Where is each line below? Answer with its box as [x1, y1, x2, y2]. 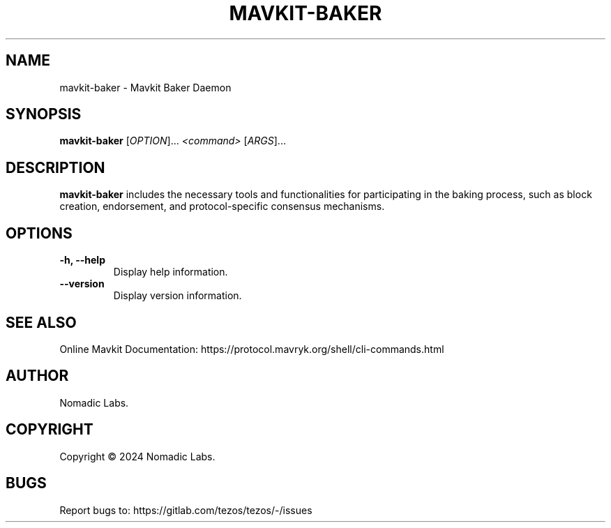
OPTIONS [6, 224, 73, 242]
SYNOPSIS [6, 105, 82, 123]
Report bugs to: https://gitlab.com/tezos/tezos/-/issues [59, 504, 312, 516]
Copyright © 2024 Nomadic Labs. [59, 450, 216, 462]
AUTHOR [6, 367, 69, 385]
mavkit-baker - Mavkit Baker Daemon [59, 81, 232, 93]
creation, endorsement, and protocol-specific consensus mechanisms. [59, 200, 385, 213]
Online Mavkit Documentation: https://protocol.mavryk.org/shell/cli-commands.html [59, 342, 444, 355]
